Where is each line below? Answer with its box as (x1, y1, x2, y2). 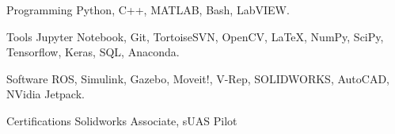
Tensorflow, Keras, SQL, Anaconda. (6, 44, 180, 60)
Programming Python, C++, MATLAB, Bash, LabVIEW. (6, 2, 290, 17)
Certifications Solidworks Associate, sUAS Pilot (6, 112, 237, 128)
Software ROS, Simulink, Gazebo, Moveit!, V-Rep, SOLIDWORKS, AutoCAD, (6, 70, 389, 86)
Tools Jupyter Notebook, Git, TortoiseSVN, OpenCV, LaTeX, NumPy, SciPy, (6, 28, 384, 44)
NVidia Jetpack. (6, 86, 85, 102)
